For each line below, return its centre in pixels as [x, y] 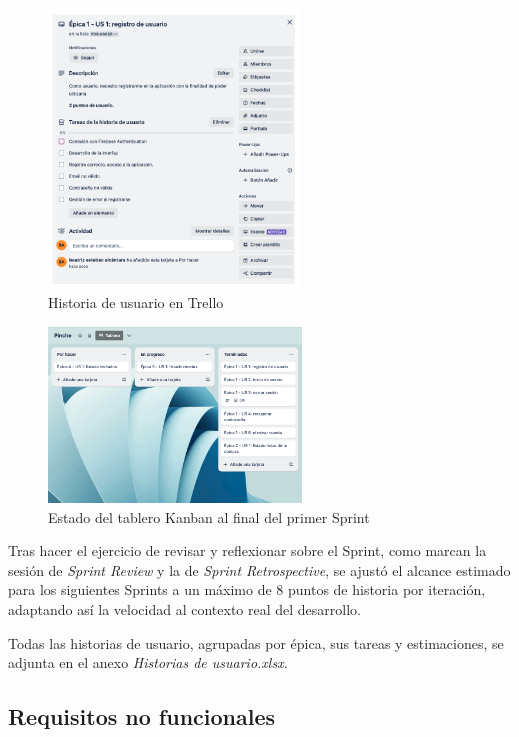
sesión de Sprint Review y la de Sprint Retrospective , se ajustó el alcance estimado [259, 569]
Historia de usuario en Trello [136, 302]
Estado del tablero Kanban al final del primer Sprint [209, 516]
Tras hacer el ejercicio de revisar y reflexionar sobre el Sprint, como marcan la [247, 550]
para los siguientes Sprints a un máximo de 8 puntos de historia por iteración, [247, 589]
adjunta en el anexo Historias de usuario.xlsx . [148, 662]
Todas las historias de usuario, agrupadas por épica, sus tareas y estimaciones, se [256, 642]
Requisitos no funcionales [142, 716]
